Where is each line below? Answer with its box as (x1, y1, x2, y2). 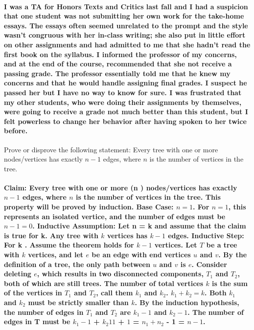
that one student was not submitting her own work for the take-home (4, 11, 244, 21)
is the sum (212, 278, 248, 288)
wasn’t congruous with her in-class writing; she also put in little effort (4, 30, 246, 40)
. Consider (191, 259, 227, 269)
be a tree (206, 240, 237, 250)
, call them (96, 288, 133, 298)
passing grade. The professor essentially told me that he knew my (4, 68, 231, 78)
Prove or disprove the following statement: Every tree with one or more (4, 144, 218, 154)
